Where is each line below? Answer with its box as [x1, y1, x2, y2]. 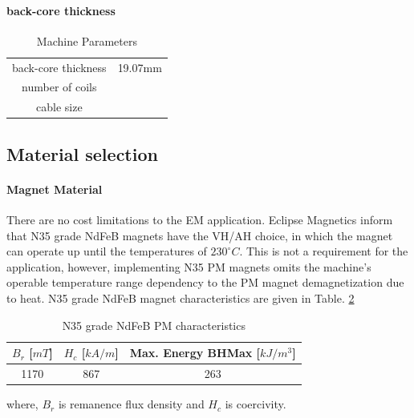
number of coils [22, 78, 97, 95]
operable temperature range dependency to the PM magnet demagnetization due [6, 274, 404, 291]
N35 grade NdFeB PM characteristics [62, 316, 246, 333]
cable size [36, 98, 83, 115]
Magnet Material [6, 180, 103, 197]
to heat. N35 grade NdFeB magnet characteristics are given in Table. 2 [6, 289, 355, 306]
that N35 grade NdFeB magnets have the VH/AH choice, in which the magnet [6, 227, 393, 243]
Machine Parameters [36, 32, 138, 49]
